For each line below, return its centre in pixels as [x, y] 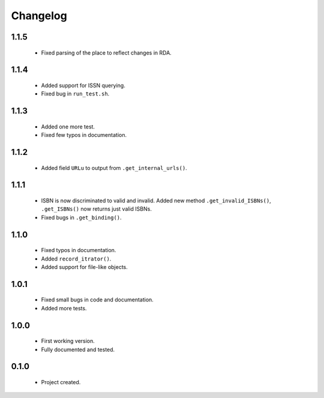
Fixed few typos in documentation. [84, 135]
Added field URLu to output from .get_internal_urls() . [114, 167]
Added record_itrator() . [76, 259]
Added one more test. [68, 127]
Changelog [39, 16]
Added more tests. [64, 308]
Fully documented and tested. [78, 349]
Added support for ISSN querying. [83, 85]
